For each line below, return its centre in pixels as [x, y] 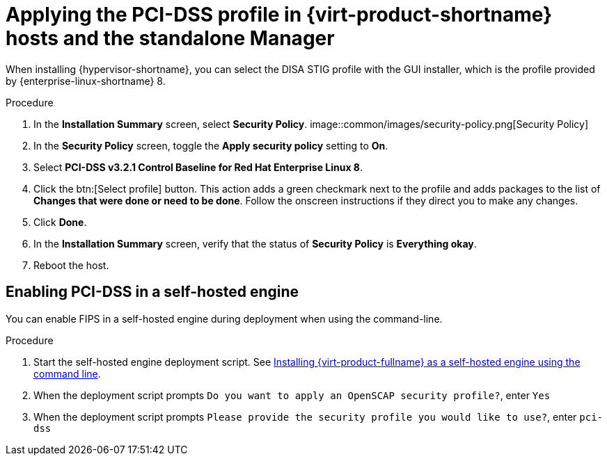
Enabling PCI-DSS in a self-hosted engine [152, 292]
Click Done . [60, 222]
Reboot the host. [71, 265]
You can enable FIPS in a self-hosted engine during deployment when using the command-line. [224, 318]
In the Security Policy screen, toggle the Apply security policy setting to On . [211, 145]
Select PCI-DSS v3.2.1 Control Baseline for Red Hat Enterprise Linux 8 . [198, 167]
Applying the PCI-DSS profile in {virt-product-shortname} [279, 15]
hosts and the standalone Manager [170, 38]
